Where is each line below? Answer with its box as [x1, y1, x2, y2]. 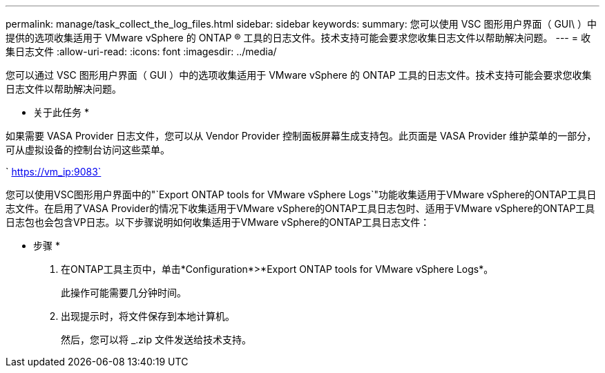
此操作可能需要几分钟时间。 [61, 287, 186, 298]
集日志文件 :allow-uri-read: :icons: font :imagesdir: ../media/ [6, 46, 277, 57]
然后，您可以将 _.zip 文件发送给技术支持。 [61, 334, 251, 345]
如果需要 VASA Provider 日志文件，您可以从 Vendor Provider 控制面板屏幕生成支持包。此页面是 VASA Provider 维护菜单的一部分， [6, 130, 597, 142]
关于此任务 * [33, 106, 89, 118]
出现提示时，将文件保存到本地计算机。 [61, 310, 235, 322]
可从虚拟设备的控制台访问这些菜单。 [6, 144, 170, 155]
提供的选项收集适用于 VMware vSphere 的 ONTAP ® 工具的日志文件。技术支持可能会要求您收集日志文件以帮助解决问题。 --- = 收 [6, 32, 590, 44]
